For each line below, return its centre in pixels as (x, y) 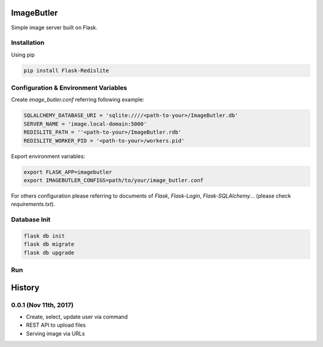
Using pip (23, 54)
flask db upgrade (49, 253)
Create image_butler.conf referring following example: (78, 100)
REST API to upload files (56, 325)
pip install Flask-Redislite (66, 70)
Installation (28, 43)
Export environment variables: (48, 156)
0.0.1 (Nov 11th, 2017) (42, 305)
